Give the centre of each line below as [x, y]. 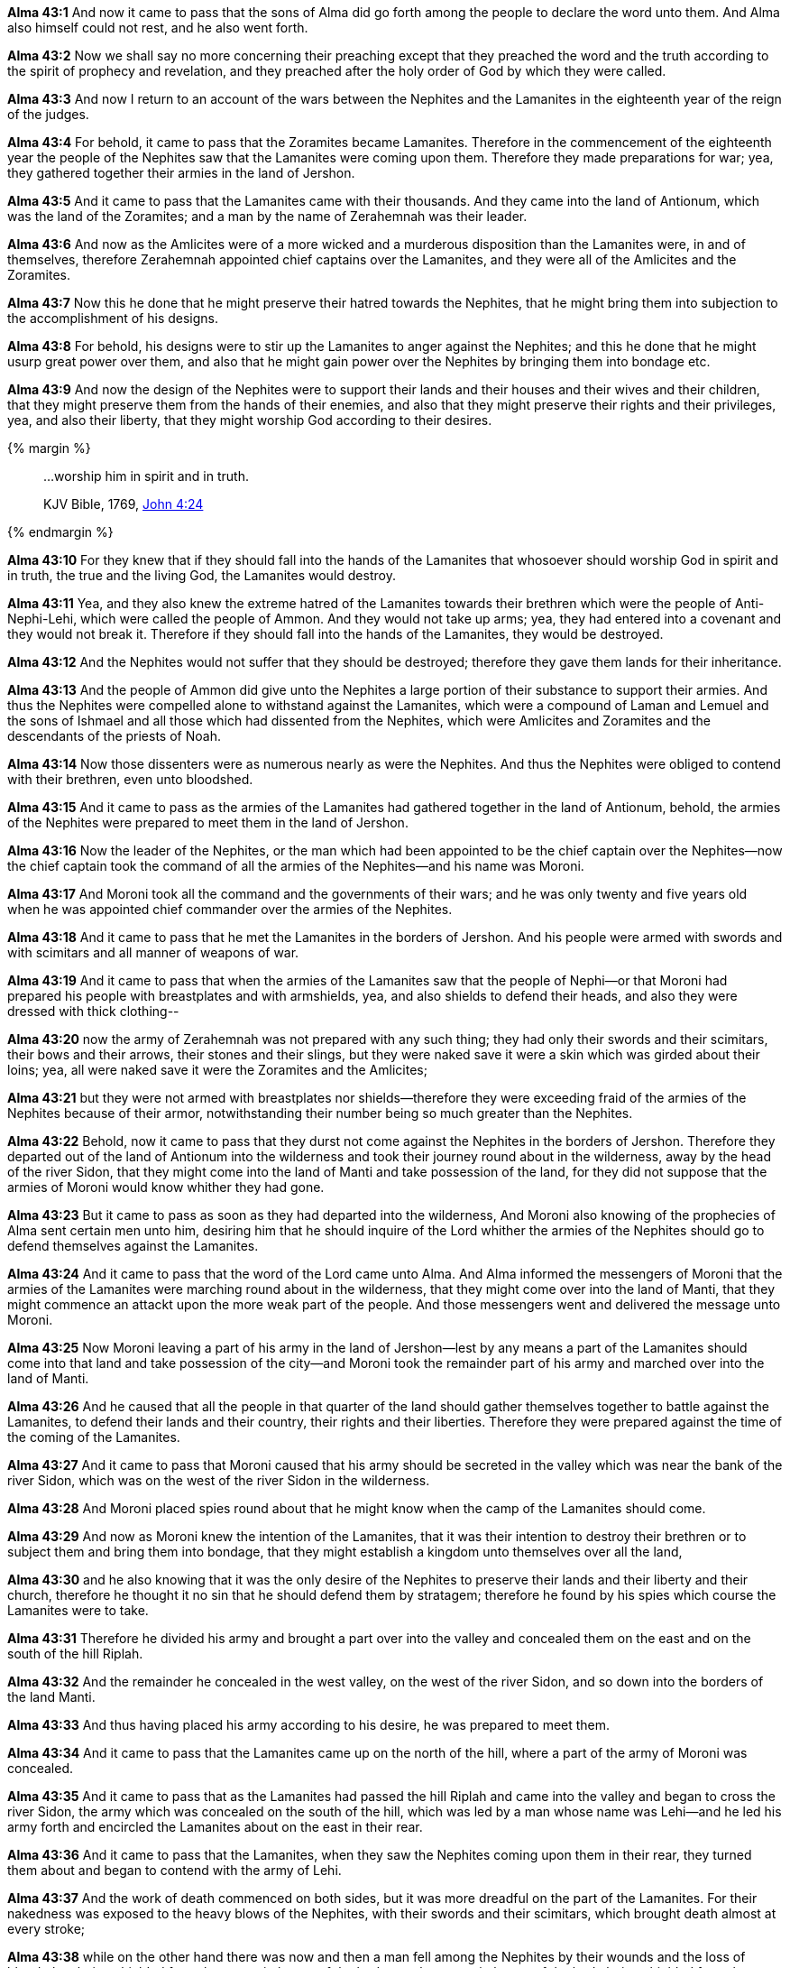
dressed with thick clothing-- [93, 1011]
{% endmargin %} [60, 532]
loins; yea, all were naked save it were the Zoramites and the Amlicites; [217, 1070]
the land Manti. [51, 1697]
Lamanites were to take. [78, 1610]
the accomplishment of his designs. [113, 318]
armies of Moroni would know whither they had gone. [166, 1187]
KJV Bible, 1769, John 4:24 [124, 504]
